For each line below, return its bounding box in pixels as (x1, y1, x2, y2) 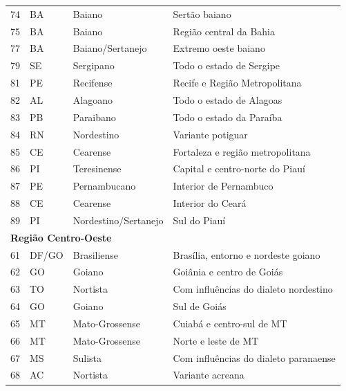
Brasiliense (73, 247, 119, 262)
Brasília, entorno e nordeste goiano (173, 247, 320, 262)
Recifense (73, 75, 113, 90)
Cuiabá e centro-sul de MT (173, 316, 287, 330)
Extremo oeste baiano (173, 41, 265, 55)
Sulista (73, 350, 102, 365)
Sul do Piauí (173, 212, 226, 227)
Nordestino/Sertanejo (73, 212, 164, 227)
